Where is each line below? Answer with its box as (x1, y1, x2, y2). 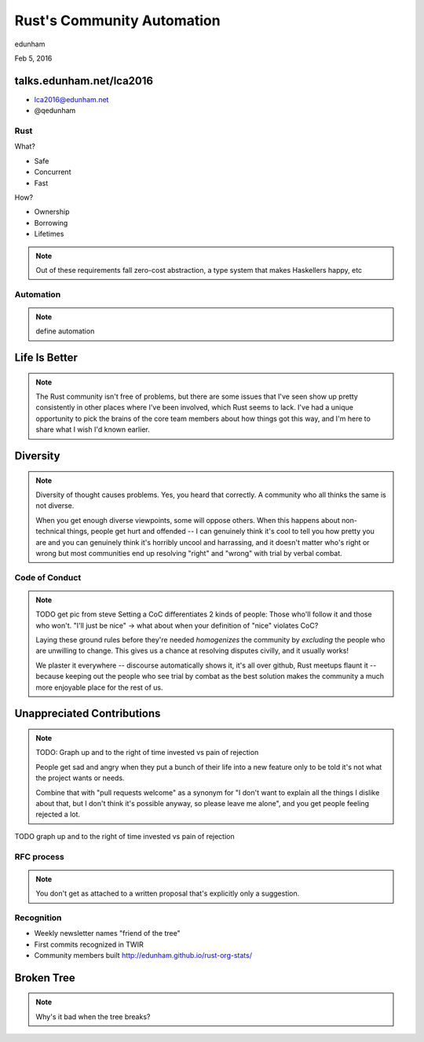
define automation (35, 326, 95, 336)
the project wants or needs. (35, 773, 125, 782)
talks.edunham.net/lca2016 (14, 74, 153, 87)
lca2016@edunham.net (34, 94, 109, 104)
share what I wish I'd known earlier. (35, 425, 150, 434)
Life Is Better (14, 351, 78, 365)
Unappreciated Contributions (14, 707, 161, 720)
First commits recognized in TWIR (34, 940, 144, 949)
